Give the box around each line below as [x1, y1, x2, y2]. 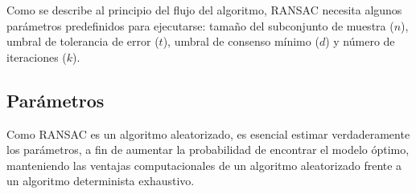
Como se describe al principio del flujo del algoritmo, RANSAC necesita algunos [6, 2, 402, 18]
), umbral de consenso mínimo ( [163, 33, 319, 50]
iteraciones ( [6, 48, 67, 65]
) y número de [325, 33, 395, 50]
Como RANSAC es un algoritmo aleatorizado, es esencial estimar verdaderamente [6, 125, 410, 142]
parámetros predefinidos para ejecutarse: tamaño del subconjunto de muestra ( [6, 17, 394, 34]
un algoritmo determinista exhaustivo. [6, 172, 195, 189]
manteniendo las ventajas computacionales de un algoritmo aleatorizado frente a [6, 156, 402, 173]
